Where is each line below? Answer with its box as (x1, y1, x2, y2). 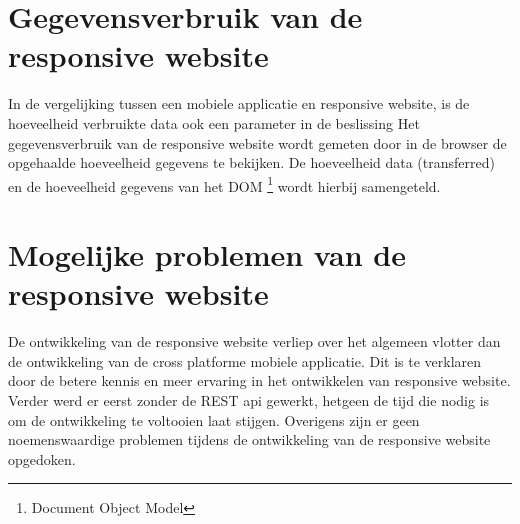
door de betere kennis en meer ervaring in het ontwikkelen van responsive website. (8, 370, 511, 391)
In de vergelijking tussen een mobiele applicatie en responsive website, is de (8, 93, 470, 114)
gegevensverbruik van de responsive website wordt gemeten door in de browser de (8, 132, 507, 153)
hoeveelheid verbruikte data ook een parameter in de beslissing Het (8, 112, 420, 133)
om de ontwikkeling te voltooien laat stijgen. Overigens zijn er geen (8, 409, 420, 430)
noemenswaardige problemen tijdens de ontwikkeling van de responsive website (8, 429, 491, 450)
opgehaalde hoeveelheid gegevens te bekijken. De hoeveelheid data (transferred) (8, 152, 495, 173)
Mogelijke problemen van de (8, 234, 406, 275)
